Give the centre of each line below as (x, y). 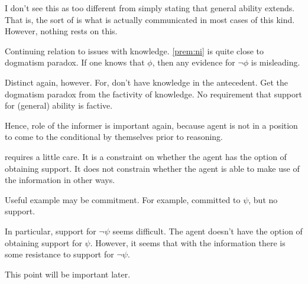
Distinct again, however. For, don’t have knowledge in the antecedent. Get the (146, 82)
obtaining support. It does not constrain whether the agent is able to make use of (152, 168)
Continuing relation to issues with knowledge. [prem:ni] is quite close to (134, 50)
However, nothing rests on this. (61, 31)
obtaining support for (43, 242)
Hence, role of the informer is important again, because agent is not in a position (151, 125)
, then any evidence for (194, 62)
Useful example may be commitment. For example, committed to (123, 199)
